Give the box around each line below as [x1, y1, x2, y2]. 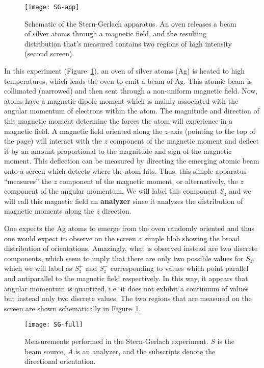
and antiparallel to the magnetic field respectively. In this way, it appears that [4, 272, 248, 283]
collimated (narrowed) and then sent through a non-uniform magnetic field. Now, [4, 85, 258, 96]
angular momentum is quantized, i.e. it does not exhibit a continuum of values [4, 283, 249, 293]
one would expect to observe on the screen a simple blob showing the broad [4, 233, 240, 243]
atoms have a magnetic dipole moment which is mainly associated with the [4, 95, 239, 106]
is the [217, 335, 235, 346]
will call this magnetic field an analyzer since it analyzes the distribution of [4, 195, 243, 206]
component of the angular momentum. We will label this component [4, 186, 218, 196]
